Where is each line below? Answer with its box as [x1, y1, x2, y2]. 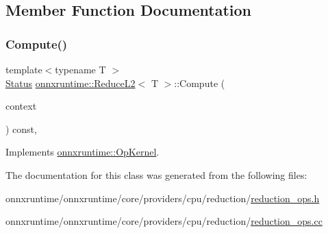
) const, [5, 121, 37, 136]
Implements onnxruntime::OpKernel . [5, 145, 160, 159]
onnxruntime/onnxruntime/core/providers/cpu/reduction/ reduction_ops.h [5, 191, 320, 205]
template [5, 62, 42, 76]
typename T [55, 62, 106, 76]
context [5, 99, 37, 113]
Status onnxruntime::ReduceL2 [5, 75, 136, 90]
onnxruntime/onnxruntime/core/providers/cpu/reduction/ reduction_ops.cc [5, 214, 323, 228]
